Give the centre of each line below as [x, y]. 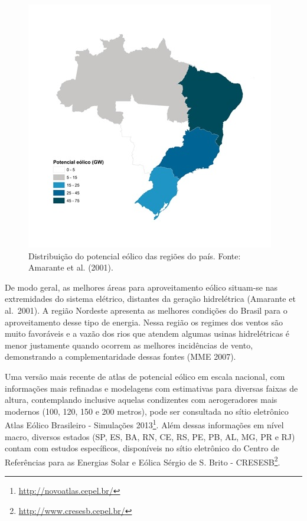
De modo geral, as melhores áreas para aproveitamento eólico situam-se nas [141, 287]
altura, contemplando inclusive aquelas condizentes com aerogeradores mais [141, 400]
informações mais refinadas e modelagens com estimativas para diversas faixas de [151, 388]
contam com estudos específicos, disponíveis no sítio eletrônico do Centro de [142, 448]
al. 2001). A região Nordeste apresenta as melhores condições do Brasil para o [146, 310]
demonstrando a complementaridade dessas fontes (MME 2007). [120, 356]
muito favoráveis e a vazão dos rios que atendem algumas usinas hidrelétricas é [147, 333]
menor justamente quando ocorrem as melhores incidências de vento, [129, 345]
